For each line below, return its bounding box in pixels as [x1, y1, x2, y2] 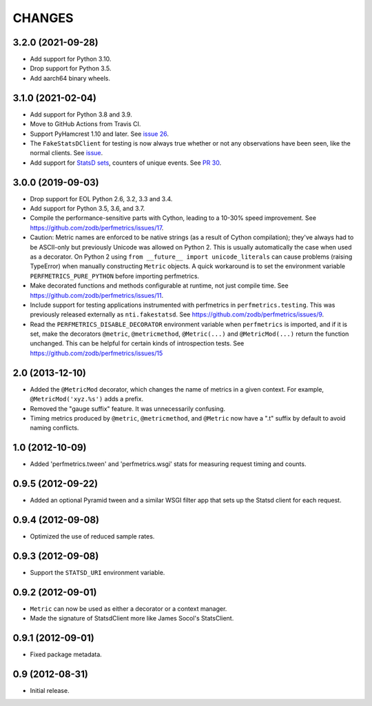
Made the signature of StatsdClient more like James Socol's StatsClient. [30, 614, 234, 623]
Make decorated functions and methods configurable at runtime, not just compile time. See [30, 281, 289, 290]
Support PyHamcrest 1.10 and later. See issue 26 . [30, 130, 169, 138]
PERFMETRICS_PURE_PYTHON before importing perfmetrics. [30, 272, 200, 280]
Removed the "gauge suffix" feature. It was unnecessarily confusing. [30, 404, 226, 413]
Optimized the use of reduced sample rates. [30, 532, 155, 541]
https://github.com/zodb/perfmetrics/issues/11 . [30, 291, 164, 299]
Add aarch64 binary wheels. [30, 74, 110, 82]
